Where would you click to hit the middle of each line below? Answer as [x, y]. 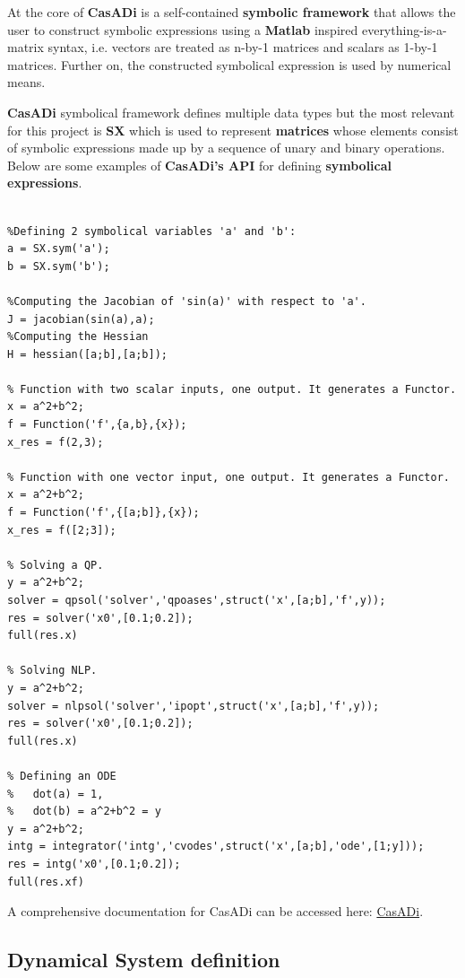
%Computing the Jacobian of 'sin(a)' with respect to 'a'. [187, 301]
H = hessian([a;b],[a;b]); [87, 354]
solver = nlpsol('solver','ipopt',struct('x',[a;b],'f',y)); [194, 706]
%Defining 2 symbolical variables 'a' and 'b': [152, 231]
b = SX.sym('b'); [59, 266]
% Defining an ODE [62, 776]
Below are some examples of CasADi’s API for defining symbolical [200, 165]
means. [26, 82]
